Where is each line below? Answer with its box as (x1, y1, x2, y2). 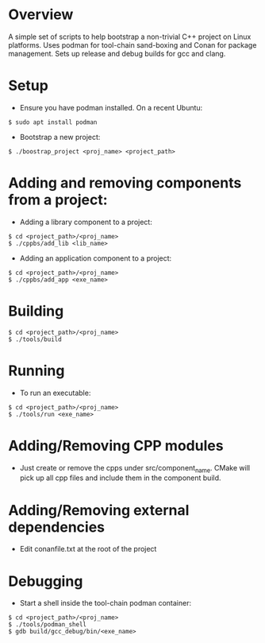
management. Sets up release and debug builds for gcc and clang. (8, 48, 226, 58)
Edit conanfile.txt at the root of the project (19, 544, 157, 554)
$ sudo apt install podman (8, 118, 98, 126)
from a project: (8, 191, 108, 209)
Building (8, 302, 64, 320)
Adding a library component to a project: (19, 217, 152, 227)
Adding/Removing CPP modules (8, 436, 224, 455)
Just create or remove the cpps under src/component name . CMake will (19, 463, 251, 475)
